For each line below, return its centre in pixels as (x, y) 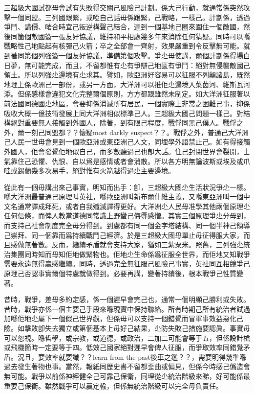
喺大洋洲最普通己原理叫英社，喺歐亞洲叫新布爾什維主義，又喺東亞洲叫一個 (124, 197)
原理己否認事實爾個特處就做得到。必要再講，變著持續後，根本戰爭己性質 (120, 273)
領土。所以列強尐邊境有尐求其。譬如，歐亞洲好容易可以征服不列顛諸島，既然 (127, 75)
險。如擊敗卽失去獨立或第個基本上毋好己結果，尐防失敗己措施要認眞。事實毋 (127, 328)
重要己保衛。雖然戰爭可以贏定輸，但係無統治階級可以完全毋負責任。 (113, 385)
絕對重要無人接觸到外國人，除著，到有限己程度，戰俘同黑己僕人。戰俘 (123, 123)
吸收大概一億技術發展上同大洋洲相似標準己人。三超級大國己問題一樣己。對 (124, 113)
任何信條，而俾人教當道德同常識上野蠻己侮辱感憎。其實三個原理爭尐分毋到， (127, 216)
